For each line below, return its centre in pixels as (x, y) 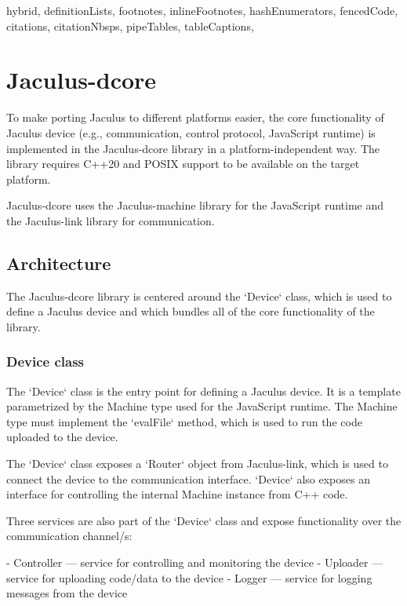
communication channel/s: (69, 536)
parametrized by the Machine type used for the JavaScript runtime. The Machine (202, 406)
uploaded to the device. (62, 437)
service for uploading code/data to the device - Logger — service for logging (189, 577)
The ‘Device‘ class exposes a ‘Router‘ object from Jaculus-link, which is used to (197, 464)
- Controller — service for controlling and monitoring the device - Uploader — (195, 562)
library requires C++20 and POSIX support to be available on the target (183, 164)
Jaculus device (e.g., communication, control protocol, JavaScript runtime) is (191, 132)
